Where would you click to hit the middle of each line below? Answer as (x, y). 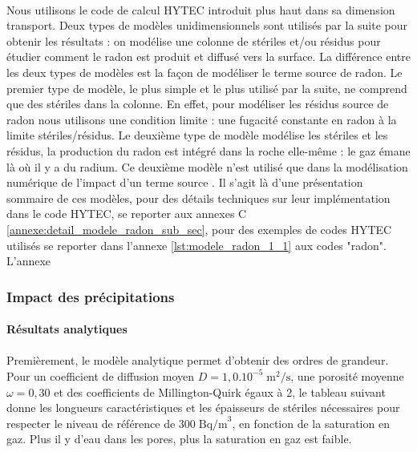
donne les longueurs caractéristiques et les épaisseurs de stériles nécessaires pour (203, 408)
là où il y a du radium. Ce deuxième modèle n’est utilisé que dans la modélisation (207, 166)
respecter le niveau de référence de (91, 423)
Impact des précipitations (91, 296)
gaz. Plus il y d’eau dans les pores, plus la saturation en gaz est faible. (179, 439)
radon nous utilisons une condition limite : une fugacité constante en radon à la (202, 119)
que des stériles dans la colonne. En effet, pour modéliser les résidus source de (198, 104)
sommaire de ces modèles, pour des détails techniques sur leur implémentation (198, 198)
